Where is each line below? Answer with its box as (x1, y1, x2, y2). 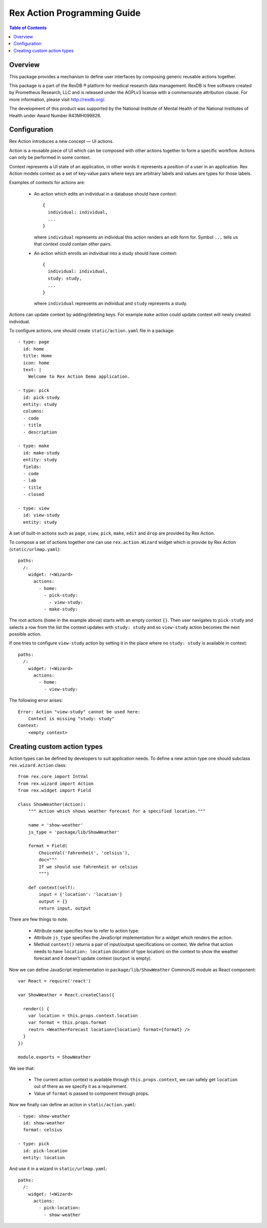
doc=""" (39, 857, 57, 863)
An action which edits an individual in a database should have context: (34, 191, 178, 196)
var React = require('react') (18, 978, 91, 984)
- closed (23, 491, 44, 497)
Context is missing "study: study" (28, 716, 115, 721)
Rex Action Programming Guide (9, 7, 141, 18)
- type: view (18, 505, 49, 511)
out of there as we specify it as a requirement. (34, 1083, 128, 1089)
